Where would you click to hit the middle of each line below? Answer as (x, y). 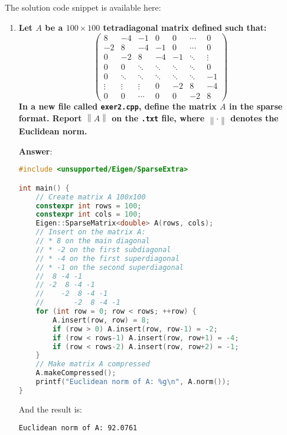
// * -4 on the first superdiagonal (107, 258)
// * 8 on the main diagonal (93, 241)
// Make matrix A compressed (93, 364)
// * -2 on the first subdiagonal (103, 249)
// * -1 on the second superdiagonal (110, 267)
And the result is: (50, 409)
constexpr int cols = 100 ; (89, 215)
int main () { (44, 188)
